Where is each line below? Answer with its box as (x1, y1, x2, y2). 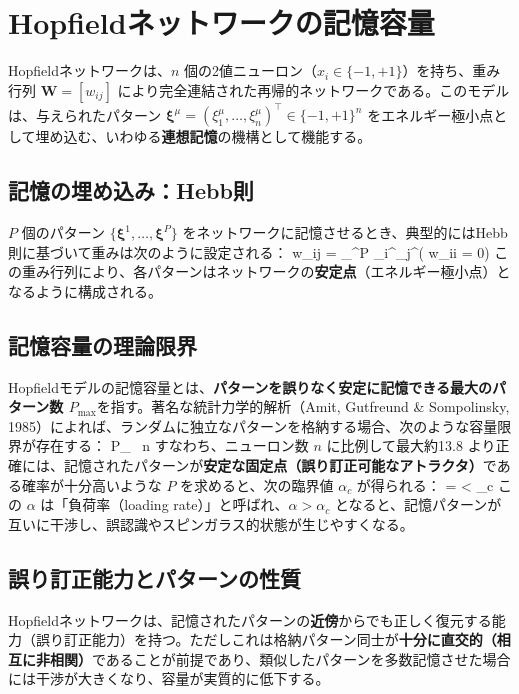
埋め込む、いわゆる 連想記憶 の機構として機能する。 (35, 126, 372, 147)
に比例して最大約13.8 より (326, 435, 496, 456)
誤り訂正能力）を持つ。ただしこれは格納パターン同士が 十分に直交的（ (35, 629, 497, 650)
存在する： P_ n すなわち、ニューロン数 (35, 435, 309, 456)
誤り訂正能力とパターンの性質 (8, 562, 301, 593)
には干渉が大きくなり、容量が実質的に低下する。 (8, 668, 330, 689)
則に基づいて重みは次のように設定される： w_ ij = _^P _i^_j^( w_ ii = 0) (8, 241, 490, 262)
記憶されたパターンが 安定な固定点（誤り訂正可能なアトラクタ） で (63, 454, 497, 475)
